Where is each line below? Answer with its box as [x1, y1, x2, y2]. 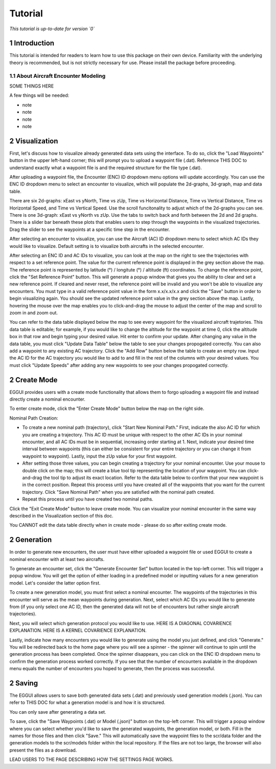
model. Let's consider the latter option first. [9, 579, 101, 586]
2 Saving [9, 679, 38, 688]
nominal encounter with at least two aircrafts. [9, 556, 105, 562]
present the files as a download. [9, 747, 77, 753]
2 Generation [9, 535, 52, 544]
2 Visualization [9, 136, 58, 146]
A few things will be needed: [9, 92, 70, 98]
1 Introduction [9, 39, 55, 48]
